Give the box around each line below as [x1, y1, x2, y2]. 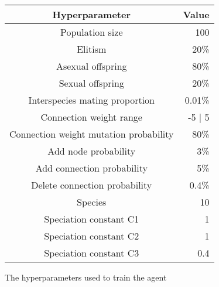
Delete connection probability [31, 178, 152, 192]
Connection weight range [40, 110, 142, 124]
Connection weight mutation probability [9, 127, 174, 141]
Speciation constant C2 [44, 229, 139, 242]
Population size [60, 25, 123, 39]
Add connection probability [35, 161, 148, 175]
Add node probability [47, 144, 136, 158]
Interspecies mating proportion [28, 93, 155, 107]
